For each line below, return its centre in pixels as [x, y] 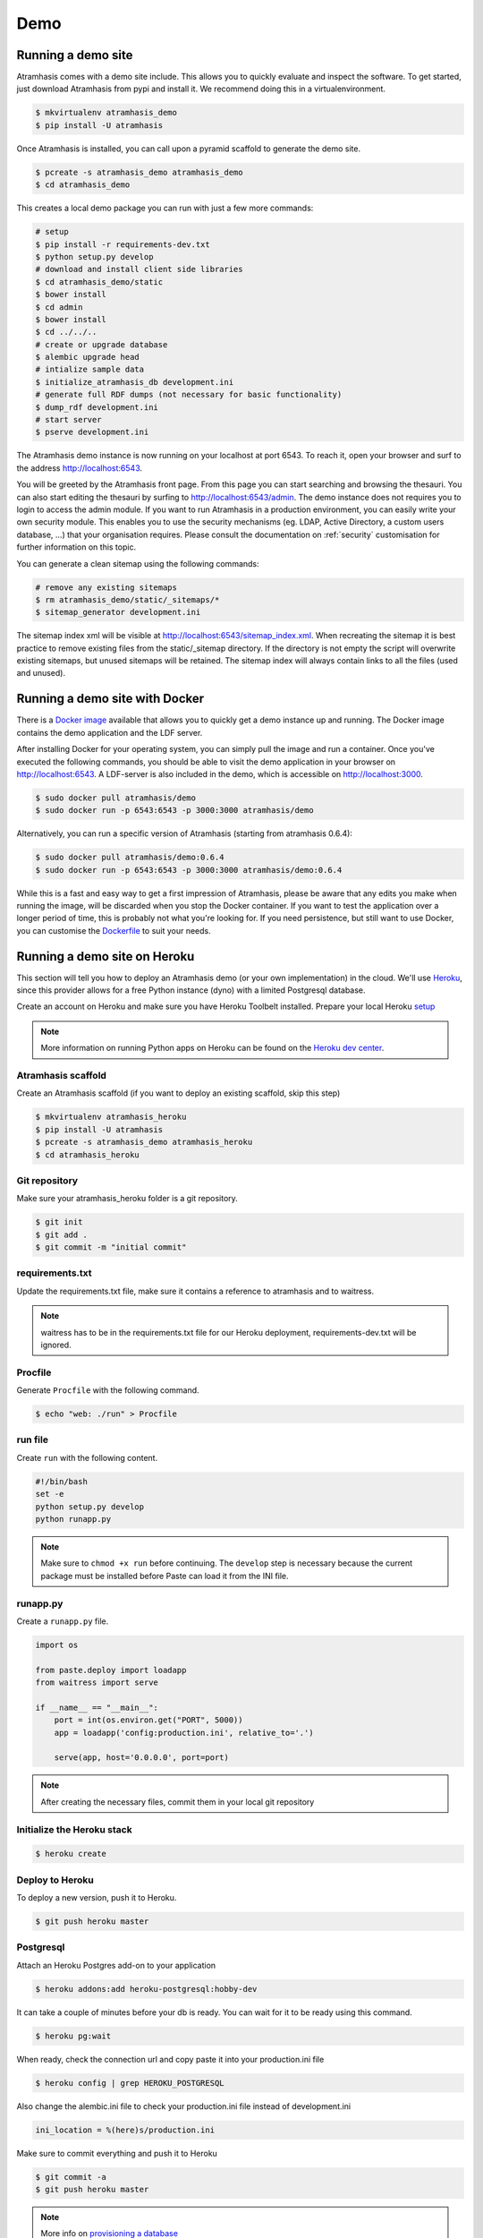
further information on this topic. [76, 547]
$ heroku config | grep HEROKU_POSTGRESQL [130, 2083]
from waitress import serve [97, 1683]
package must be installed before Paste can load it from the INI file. [165, 1576]
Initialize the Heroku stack [75, 1829]
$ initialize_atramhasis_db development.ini [135, 382]
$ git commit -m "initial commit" [111, 1247]
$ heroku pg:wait [73, 2036]
